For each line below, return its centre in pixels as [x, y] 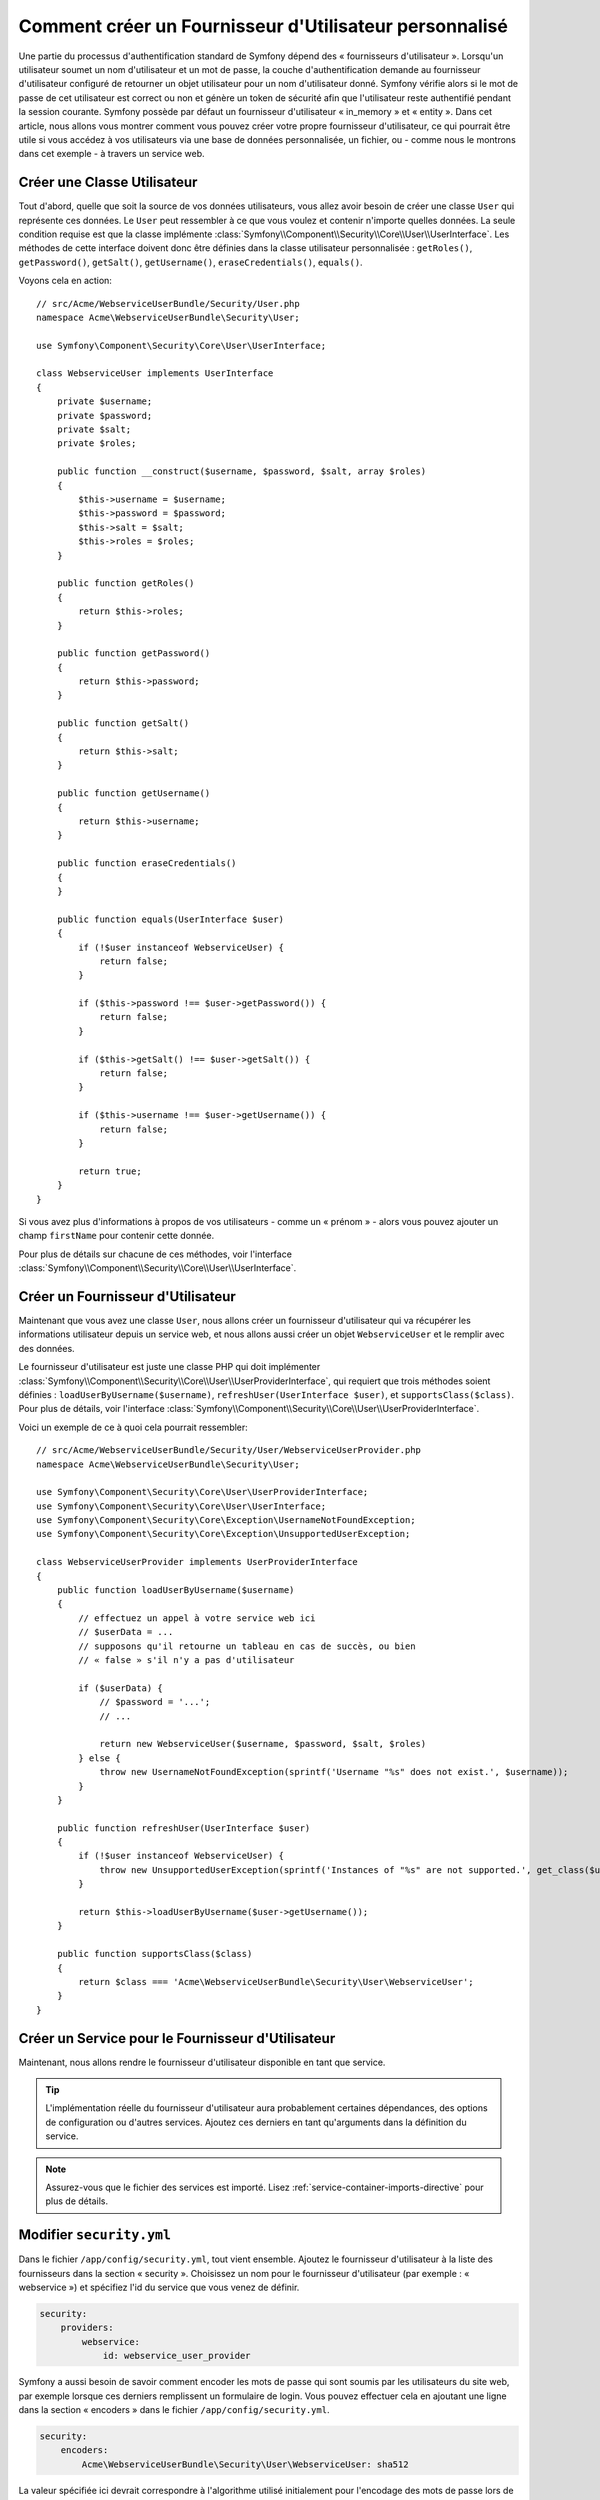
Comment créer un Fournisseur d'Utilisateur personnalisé [263, 26]
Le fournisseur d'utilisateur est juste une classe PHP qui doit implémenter [169, 1367]
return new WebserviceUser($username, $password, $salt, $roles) [263, 1744]
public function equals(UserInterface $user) [170, 919]
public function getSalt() [123, 723]
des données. [46, 1348]
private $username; [104, 401]
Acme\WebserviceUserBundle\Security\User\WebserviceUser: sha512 [245, 2464]
